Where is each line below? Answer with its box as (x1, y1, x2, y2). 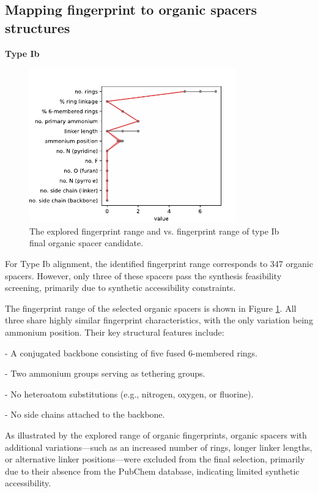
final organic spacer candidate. (29, 236, 144, 249)
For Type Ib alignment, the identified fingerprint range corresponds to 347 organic (5, 257, 313, 269)
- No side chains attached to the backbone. (5, 408, 165, 421)
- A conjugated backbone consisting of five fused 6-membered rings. (5, 346, 257, 359)
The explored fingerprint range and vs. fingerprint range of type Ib (29, 224, 279, 237)
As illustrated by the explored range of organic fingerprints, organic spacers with (5, 428, 307, 441)
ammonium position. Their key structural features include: (5, 325, 224, 338)
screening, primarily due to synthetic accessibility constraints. (5, 281, 236, 294)
